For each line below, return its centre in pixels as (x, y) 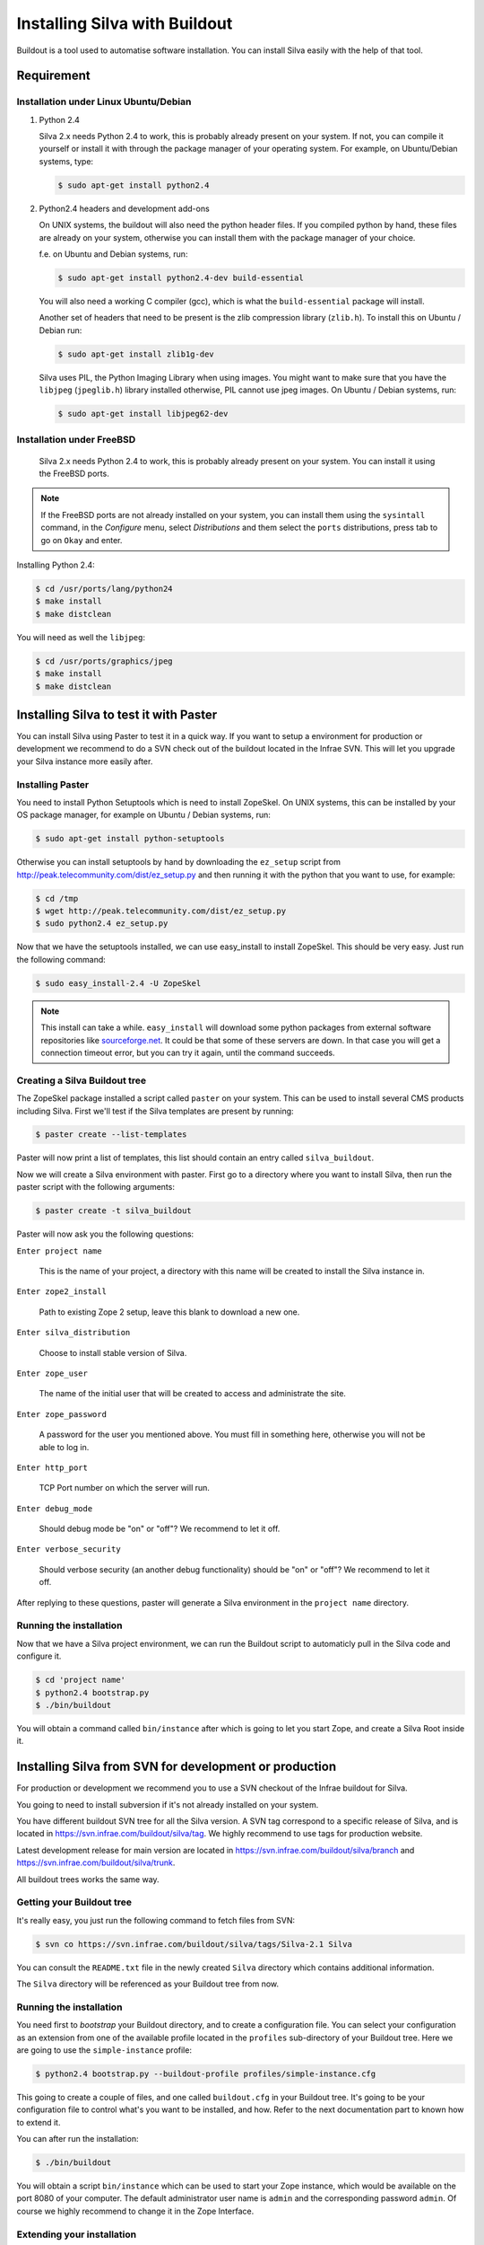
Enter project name (59, 1251)
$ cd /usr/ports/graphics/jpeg (104, 661)
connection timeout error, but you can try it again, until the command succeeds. (188, 1052)
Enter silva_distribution (73, 1333)
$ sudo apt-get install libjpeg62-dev (143, 414)
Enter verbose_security (69, 1549)
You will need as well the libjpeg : (81, 637)
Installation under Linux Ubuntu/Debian (104, 101)
